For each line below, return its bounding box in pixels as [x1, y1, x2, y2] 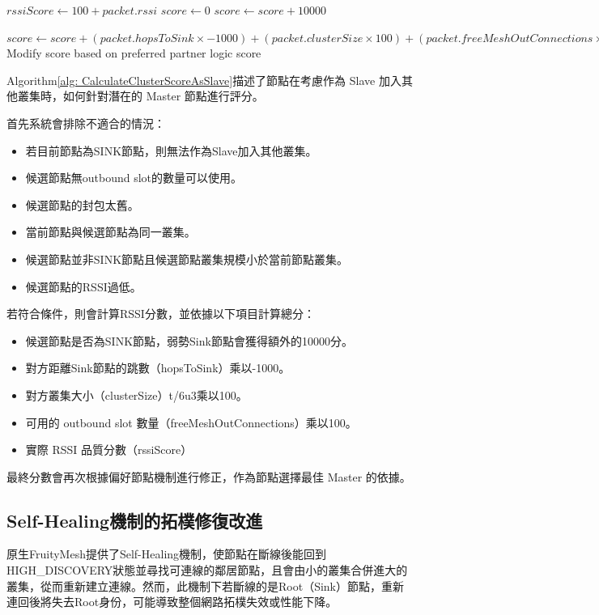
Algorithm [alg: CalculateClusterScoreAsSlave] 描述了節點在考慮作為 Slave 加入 [6, 71, 401, 88]
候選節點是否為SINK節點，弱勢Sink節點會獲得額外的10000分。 [25, 332, 353, 349]
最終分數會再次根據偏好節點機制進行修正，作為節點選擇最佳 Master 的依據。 [6, 468, 411, 485]
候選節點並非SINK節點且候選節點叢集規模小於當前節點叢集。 [25, 250, 349, 267]
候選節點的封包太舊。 [25, 196, 139, 213]
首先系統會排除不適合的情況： [6, 114, 165, 131]
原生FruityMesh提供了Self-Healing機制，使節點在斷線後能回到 [6, 545, 327, 562]
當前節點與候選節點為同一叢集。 [25, 223, 196, 240]
